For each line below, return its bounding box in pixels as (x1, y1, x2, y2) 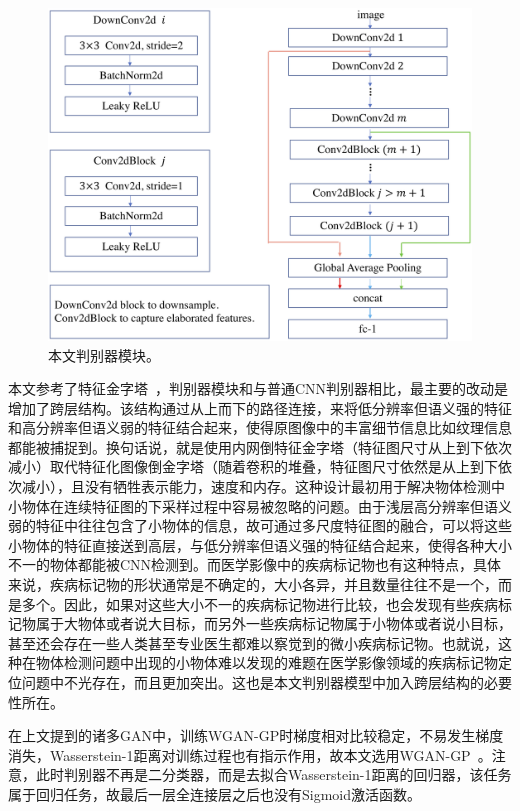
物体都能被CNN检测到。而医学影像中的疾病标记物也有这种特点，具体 (49, 554, 502, 575)
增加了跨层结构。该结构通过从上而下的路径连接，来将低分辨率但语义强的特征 (8, 397, 512, 418)
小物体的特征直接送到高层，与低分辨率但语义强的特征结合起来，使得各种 (8, 534, 484, 555)
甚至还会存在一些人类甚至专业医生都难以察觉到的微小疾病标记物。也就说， (8, 632, 498, 653)
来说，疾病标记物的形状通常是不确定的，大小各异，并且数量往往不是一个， (8, 574, 498, 595)
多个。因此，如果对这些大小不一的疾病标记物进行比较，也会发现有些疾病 (21, 593, 498, 614)
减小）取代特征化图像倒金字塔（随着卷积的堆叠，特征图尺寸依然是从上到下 (8, 456, 498, 477)
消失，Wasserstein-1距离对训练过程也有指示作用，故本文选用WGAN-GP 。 (8, 744, 492, 765)
